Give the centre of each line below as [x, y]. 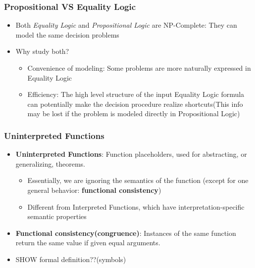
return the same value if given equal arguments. [88, 243]
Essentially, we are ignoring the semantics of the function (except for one [138, 180]
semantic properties [57, 216]
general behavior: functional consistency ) [94, 190]
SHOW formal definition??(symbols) [71, 259]
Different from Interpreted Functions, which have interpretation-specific [136, 206]
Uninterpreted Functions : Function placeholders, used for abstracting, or [131, 154]
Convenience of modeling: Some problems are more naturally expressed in [139, 68]
